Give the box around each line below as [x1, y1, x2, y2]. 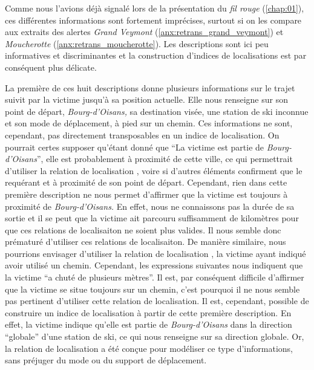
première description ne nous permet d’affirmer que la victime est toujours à [5, 187, 288, 200]
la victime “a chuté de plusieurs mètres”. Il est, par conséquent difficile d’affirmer [5, 271, 304, 284]
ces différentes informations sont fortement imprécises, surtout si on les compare [5, 13, 302, 26]
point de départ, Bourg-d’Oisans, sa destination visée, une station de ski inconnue [5, 105, 309, 117]
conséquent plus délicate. [5, 60, 97, 73]
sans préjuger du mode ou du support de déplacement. [5, 354, 207, 366]
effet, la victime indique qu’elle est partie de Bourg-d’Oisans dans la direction [5, 318, 292, 331]
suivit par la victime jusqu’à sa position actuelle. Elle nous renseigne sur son [5, 93, 288, 106]
